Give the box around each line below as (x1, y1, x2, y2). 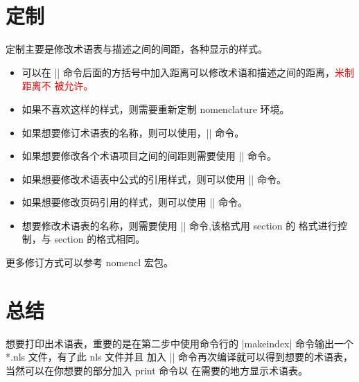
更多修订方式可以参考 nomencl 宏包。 (6, 255, 173, 270)
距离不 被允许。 (21, 78, 94, 93)
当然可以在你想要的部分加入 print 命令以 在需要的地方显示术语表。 (6, 363, 308, 377)
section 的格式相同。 (54, 232, 146, 246)
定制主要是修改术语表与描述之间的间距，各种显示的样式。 (6, 42, 268, 56)
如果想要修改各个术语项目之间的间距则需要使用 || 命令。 (21, 148, 277, 163)
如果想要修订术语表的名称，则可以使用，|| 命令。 (21, 125, 245, 139)
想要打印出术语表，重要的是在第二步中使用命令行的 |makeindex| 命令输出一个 (6, 336, 354, 350)
